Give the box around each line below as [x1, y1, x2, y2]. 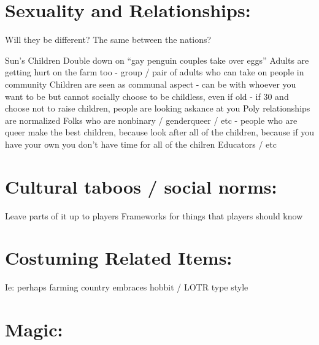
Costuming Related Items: [5, 245, 233, 270]
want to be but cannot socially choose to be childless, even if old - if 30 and [5, 89, 289, 102]
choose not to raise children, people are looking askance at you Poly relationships [5, 102, 310, 115]
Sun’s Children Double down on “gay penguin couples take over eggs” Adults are [5, 53, 309, 66]
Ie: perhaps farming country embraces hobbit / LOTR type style [5, 281, 248, 294]
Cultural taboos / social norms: [5, 173, 277, 199]
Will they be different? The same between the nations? [5, 33, 212, 46]
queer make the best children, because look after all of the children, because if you [5, 126, 314, 138]
